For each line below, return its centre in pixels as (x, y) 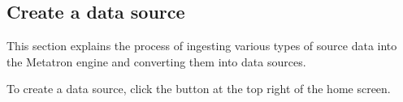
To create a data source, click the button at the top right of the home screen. (199, 89)
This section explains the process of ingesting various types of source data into (202, 46)
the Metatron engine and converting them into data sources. (156, 61)
